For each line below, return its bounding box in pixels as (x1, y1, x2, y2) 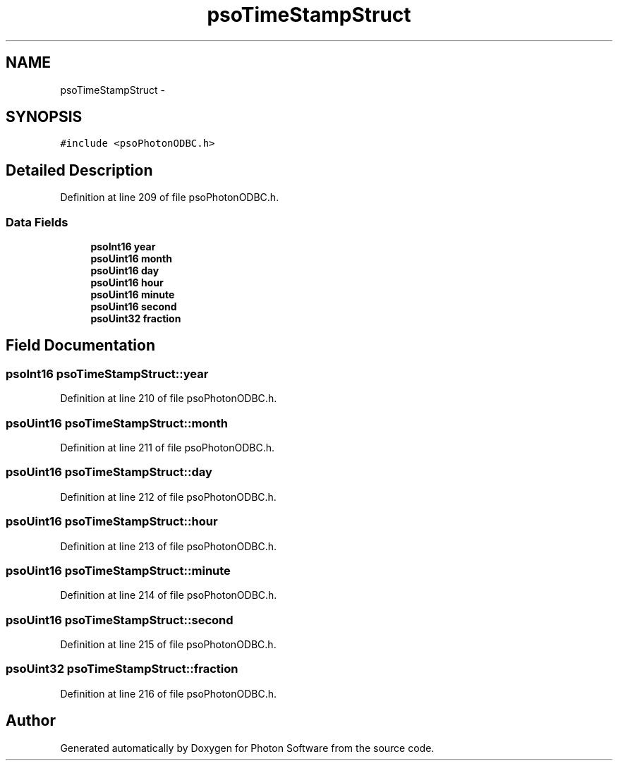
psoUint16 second (90, 300, 177, 313)
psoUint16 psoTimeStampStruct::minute (6, 563, 231, 578)
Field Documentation (6, 336, 155, 355)
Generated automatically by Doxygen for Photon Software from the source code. (60, 741, 435, 754)
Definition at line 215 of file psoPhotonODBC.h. (60, 638, 277, 650)
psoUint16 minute (90, 288, 175, 301)
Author (6, 712, 56, 730)
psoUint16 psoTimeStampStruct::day (6, 465, 212, 480)
